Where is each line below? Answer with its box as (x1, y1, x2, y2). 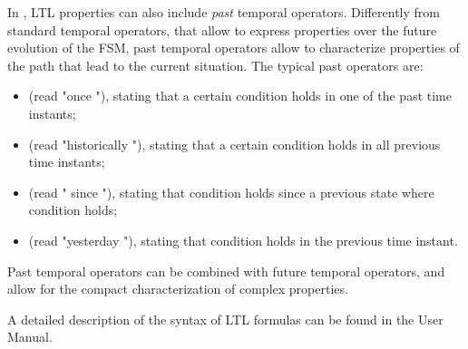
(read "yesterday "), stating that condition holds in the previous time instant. (28, 230, 458, 249)
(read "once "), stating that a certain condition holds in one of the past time (28, 86, 452, 105)
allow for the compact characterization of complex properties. (7, 279, 348, 298)
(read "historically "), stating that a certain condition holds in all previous (28, 134, 441, 153)
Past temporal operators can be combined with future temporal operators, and (7, 261, 445, 280)
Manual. (7, 327, 53, 346)
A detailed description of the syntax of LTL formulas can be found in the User (7, 309, 444, 328)
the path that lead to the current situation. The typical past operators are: (7, 55, 424, 74)
